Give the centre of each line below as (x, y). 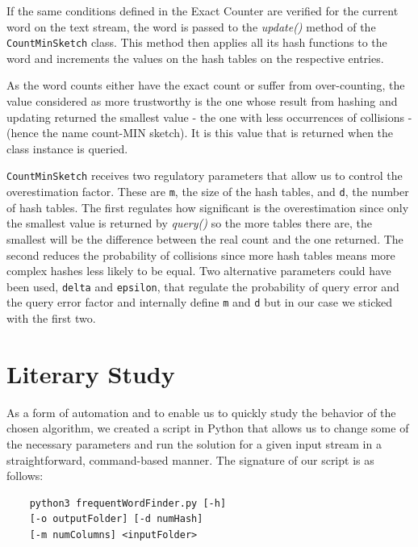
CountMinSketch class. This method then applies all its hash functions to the (197, 42)
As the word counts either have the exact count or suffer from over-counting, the (206, 85)
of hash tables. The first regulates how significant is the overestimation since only (208, 207)
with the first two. (51, 318)
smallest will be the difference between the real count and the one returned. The (205, 238)
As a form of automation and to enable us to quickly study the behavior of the (201, 412)
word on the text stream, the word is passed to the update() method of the (191, 26)
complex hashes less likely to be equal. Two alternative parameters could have (199, 271)
